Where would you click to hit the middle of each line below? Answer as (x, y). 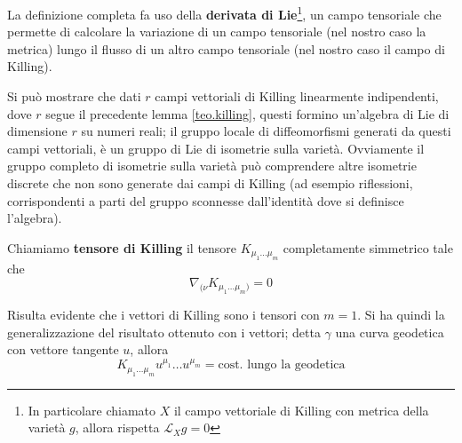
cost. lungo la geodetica (282, 365)
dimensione (37, 131)
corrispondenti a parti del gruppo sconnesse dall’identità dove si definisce (206, 200)
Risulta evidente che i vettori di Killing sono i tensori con (163, 315)
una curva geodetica (390, 332)
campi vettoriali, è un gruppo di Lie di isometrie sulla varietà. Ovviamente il (216, 148)
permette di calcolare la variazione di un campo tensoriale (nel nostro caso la (217, 32)
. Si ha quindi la (401, 315)
